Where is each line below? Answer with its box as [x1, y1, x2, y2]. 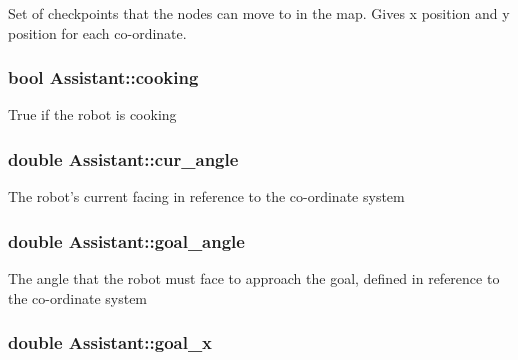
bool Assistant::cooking [8, 65, 199, 90]
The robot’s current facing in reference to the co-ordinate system [8, 186, 405, 207]
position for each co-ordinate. [8, 22, 187, 43]
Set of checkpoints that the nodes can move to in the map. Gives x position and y [8, 3, 510, 23]
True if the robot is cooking [8, 104, 177, 125]
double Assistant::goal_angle [8, 228, 245, 253]
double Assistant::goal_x [8, 330, 213, 355]
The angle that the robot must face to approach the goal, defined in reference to [8, 268, 500, 289]
